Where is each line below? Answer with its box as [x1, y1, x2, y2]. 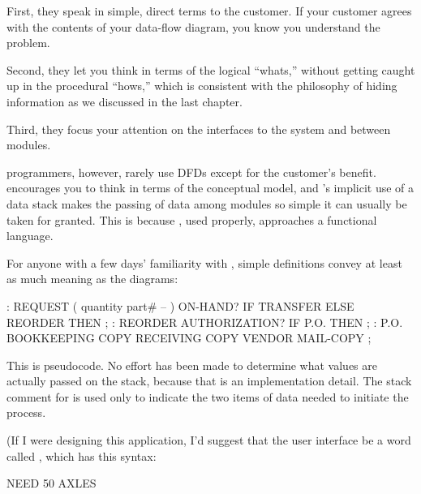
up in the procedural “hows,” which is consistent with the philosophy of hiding [6, 77, 397, 94]
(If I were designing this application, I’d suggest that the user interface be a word [6, 432, 411, 449]
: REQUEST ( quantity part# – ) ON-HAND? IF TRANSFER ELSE [6, 297, 354, 314]
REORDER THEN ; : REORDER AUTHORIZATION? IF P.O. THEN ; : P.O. [6, 313, 403, 330]
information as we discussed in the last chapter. [6, 92, 243, 110]
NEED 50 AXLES [6, 475, 97, 492]
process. [6, 404, 46, 421]
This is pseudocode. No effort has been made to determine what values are [6, 356, 378, 373]
